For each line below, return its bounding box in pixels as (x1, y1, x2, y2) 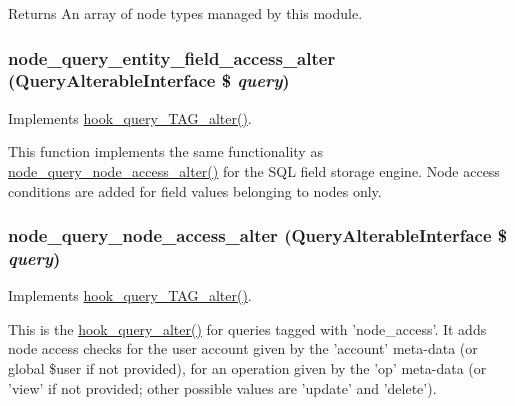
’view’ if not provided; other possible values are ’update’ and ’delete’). (8, 377, 437, 398)
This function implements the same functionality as (8, 141, 323, 162)
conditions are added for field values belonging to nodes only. (8, 180, 382, 201)
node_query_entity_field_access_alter (8, 45, 336, 70)
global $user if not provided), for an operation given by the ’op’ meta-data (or (8, 358, 487, 379)
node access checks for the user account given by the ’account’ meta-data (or (8, 338, 478, 359)
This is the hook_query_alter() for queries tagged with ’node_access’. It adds (8, 318, 487, 339)
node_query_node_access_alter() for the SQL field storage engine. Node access (8, 160, 500, 181)
